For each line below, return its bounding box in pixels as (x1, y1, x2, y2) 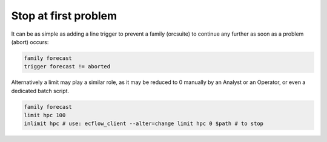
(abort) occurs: (11, 38, 49, 45)
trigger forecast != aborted (24, 63, 111, 70)
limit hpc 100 (24, 112, 66, 119)
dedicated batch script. (11, 87, 70, 94)
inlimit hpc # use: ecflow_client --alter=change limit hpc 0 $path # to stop (24, 120, 263, 127)
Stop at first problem (11, 9, 117, 22)
